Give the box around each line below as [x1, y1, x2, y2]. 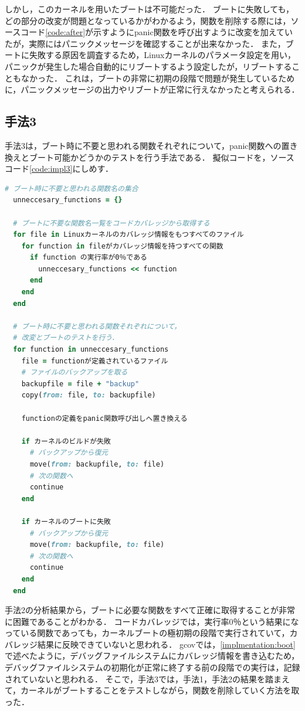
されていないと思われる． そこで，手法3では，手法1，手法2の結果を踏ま [5, 672, 282, 685]
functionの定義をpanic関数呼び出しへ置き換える [21, 414, 188, 423]
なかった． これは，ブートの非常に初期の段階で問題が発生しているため [21, 72, 295, 84]
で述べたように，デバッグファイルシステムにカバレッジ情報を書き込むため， [5, 649, 300, 662]
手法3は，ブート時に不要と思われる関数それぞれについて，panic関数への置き [5, 139, 298, 151]
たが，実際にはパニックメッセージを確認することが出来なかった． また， [5, 37, 286, 49]
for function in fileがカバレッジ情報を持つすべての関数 [21, 241, 223, 250]
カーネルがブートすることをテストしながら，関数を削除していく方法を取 [21, 684, 300, 696]
